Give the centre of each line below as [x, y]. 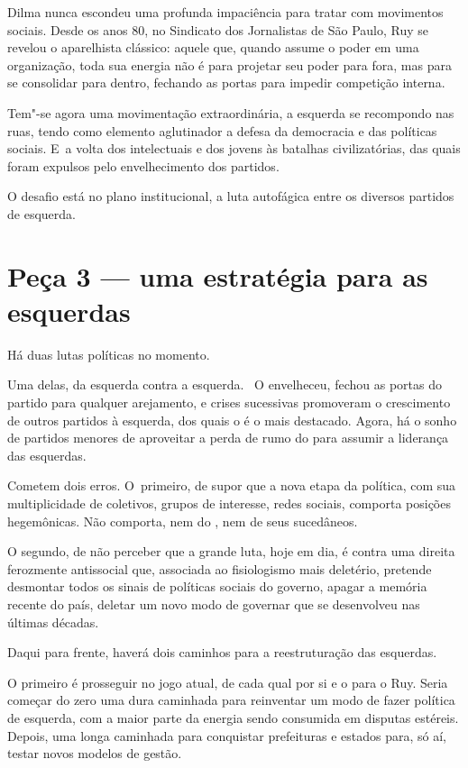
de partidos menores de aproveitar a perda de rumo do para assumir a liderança [228, 438]
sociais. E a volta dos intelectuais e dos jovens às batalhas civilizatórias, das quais [234, 148]
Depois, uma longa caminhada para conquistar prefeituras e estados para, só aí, [227, 735]
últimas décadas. [53, 622]
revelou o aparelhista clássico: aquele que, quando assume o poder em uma [213, 47]
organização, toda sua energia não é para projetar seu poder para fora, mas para [229, 64]
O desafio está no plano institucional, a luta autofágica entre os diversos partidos [231, 196]
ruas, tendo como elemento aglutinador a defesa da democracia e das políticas [222, 130]
